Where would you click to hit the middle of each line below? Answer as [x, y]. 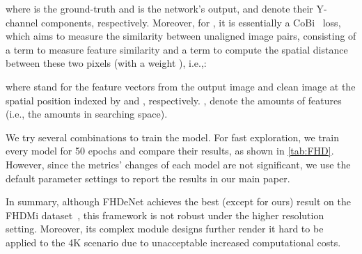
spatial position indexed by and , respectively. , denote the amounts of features [174, 100]
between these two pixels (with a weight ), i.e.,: [106, 63]
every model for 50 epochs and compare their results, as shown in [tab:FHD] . [170, 151]
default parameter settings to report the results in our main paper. [148, 178]
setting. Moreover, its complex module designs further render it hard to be [165, 229]
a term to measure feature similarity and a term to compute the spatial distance [177, 49]
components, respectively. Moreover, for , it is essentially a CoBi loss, [191, 22]
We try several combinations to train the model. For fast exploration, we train [173, 137]
